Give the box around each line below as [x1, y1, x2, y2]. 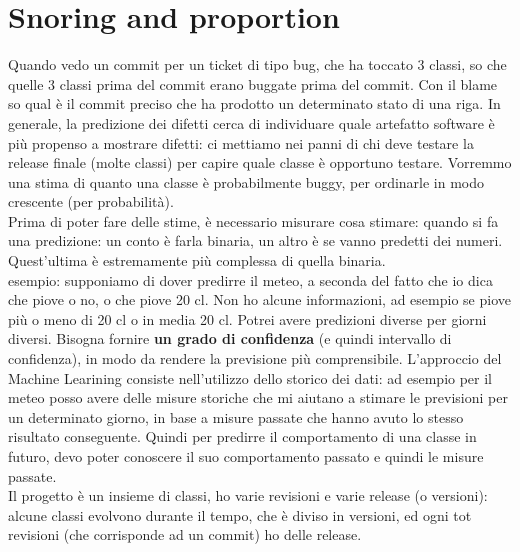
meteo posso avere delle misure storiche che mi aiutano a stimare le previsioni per [8, 387, 508, 408]
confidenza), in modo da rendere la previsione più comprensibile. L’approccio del [8, 348, 502, 369]
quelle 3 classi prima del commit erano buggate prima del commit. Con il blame [8, 73, 498, 94]
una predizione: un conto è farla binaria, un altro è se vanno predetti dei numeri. [8, 230, 503, 251]
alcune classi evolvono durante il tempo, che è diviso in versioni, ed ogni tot [8, 504, 472, 525]
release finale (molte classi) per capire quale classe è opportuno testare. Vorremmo [8, 152, 512, 173]
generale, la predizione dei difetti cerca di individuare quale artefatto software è [8, 112, 495, 133]
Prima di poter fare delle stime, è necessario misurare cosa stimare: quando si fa [8, 210, 499, 231]
